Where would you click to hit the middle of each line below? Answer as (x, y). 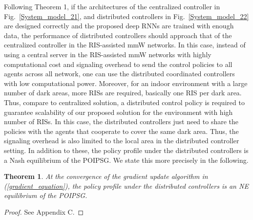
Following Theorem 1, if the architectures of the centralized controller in (112, 6)
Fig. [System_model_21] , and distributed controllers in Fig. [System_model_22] (126, 16)
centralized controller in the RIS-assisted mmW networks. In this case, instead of (125, 45)
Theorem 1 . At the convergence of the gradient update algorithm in (106, 176)
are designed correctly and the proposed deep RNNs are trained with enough (119, 26)
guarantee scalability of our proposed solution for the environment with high (118, 112)
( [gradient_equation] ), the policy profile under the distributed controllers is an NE (126, 186)
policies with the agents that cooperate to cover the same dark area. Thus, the (121, 131)
